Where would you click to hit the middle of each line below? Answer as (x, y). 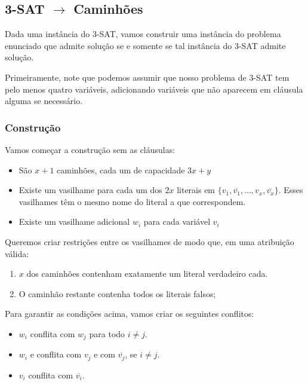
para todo (107, 333)
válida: (17, 253)
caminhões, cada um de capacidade (121, 169)
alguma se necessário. (44, 101)
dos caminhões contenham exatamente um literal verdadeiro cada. (147, 274)
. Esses (291, 190)
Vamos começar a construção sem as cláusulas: (90, 149)
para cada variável (177, 221)
